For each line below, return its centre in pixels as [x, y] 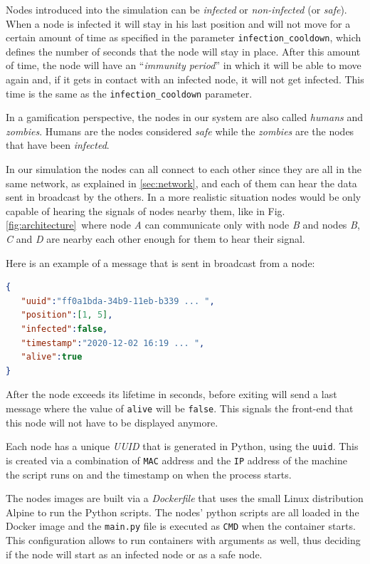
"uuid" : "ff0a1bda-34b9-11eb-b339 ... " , [118, 301]
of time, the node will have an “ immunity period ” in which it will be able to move [184, 65]
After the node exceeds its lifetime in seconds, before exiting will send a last [171, 394]
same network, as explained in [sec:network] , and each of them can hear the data [181, 183]
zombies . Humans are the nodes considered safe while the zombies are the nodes [180, 131]
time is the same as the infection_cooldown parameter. [129, 93]
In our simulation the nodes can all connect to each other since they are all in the [184, 169]
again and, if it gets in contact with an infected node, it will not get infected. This [185, 79]
